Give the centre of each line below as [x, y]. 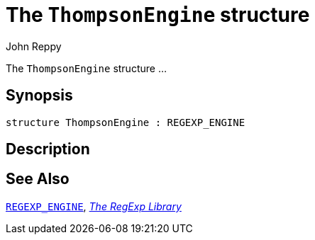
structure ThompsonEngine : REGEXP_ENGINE [126, 122]
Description [48, 149]
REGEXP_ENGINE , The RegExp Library [94, 206]
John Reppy [34, 46]
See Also [38, 179]
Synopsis [39, 96]
